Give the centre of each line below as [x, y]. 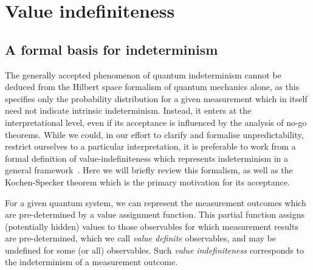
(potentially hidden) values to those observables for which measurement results [152, 226]
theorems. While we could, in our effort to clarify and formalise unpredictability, [154, 134]
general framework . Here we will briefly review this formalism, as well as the [149, 170]
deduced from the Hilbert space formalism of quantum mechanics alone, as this [152, 87]
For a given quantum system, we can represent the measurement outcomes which [156, 202]
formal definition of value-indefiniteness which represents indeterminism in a [147, 158]
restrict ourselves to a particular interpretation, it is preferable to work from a [150, 146]
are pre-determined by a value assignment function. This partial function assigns [155, 214]
